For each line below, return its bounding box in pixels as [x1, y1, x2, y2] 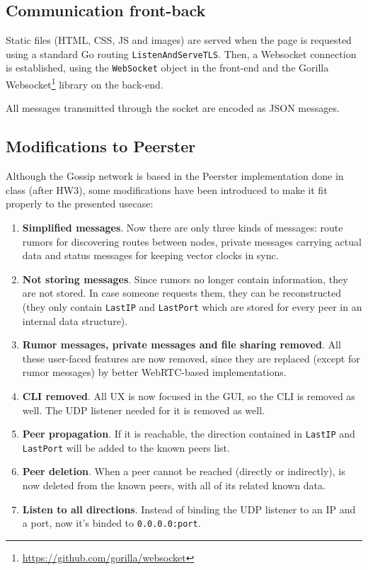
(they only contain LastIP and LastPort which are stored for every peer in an [22, 299, 362, 314]
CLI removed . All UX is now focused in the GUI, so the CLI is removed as [22, 388, 355, 403]
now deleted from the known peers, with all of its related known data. [22, 478, 326, 493]
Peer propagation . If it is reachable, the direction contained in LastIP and [22, 426, 355, 441]
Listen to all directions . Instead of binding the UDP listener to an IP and [22, 501, 356, 516]
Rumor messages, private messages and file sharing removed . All [22, 337, 341, 352]
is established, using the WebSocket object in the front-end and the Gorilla [6, 60, 329, 75]
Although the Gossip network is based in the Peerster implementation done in [6, 169, 344, 183]
